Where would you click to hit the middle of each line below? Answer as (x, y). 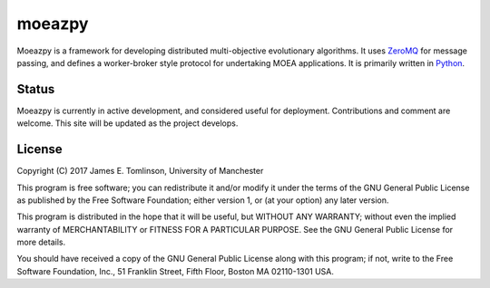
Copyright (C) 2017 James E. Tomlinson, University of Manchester (140, 171)
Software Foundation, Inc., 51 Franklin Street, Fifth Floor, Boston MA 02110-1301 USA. (176, 271)
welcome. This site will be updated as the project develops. (127, 123)
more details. (41, 242)
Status (36, 89)
